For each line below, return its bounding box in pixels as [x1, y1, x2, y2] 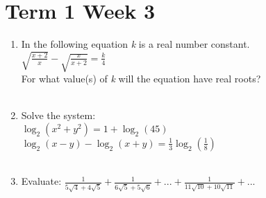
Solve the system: [21, 108, 96, 123]
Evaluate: [21, 174, 62, 188]
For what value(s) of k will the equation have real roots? [21, 71, 261, 86]
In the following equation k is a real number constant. [21, 37, 250, 51]
